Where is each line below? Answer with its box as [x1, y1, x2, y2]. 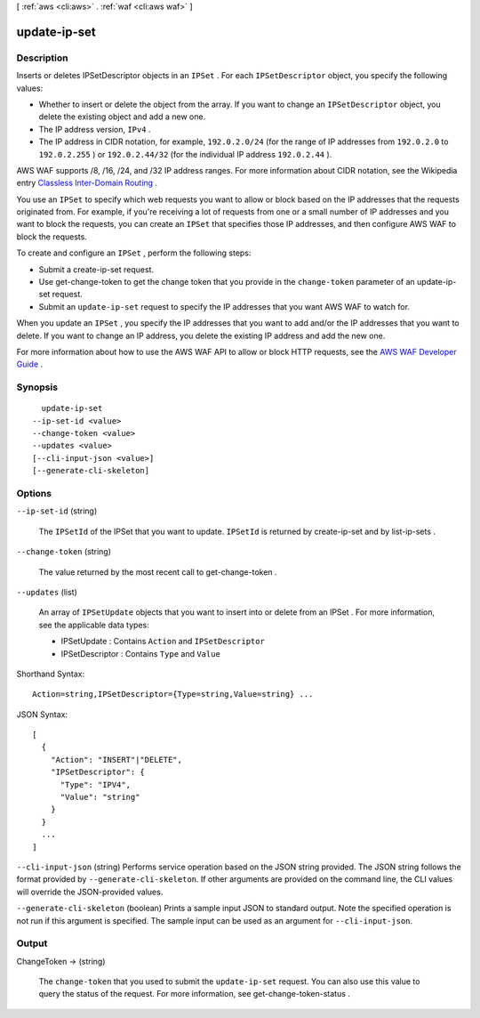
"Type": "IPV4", [60, 780, 132, 789]
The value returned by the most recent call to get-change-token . [38, 566, 277, 578]
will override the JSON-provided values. [16, 886, 164, 897]
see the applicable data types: [38, 619, 150, 630]
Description [16, 52, 68, 64]
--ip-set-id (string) [16, 505, 98, 516]
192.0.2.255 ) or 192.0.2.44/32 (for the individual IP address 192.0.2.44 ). [38, 149, 332, 159]
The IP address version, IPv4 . [38, 124, 151, 134]
